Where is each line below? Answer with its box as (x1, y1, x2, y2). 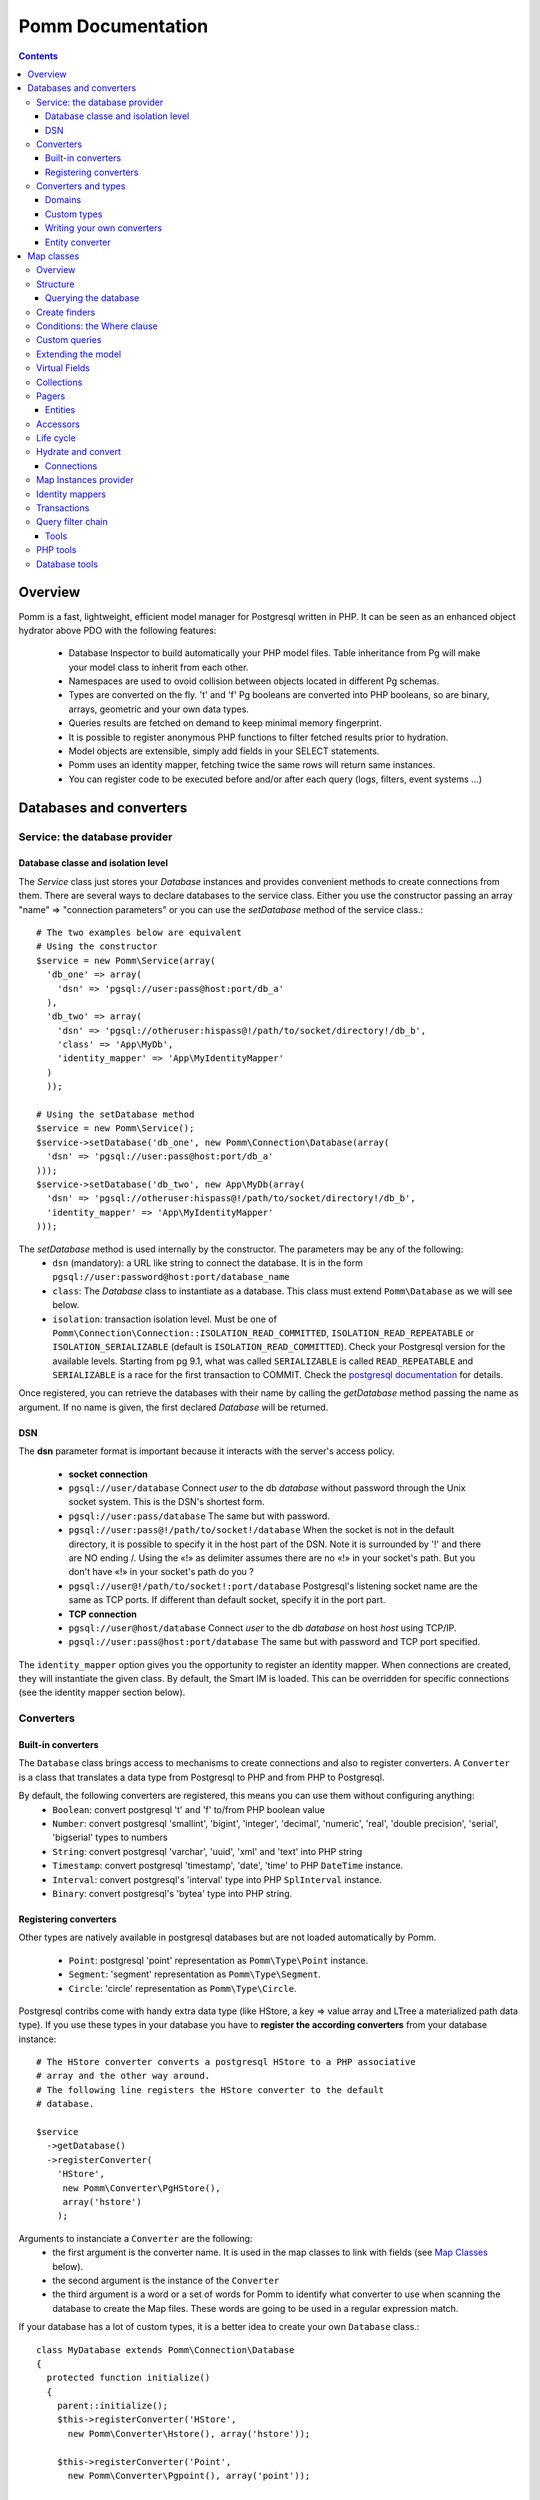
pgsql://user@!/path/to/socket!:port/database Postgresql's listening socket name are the (68, 1580, 479, 1592)
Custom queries (36, 334, 102, 346)
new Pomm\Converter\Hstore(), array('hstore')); (67, 2428, 311, 2439)
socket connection (68, 1468, 149, 1480)
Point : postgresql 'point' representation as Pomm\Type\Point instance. (68, 1954, 369, 1966)
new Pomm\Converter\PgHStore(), (62, 2182, 222, 2194)
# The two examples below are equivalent (36, 926, 242, 938)
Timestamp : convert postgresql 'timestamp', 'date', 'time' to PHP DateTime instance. (52, 1860, 404, 1872)
